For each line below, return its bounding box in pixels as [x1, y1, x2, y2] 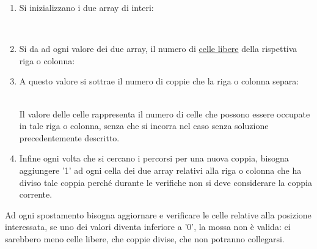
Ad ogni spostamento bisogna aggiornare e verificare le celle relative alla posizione [5, 208, 312, 221]
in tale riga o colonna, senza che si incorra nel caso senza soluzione [19, 119, 269, 132]
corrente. [19, 188, 53, 201]
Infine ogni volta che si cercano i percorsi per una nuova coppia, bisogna [19, 152, 289, 165]
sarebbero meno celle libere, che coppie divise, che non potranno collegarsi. [5, 232, 285, 245]
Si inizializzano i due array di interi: [19, 1, 154, 13]
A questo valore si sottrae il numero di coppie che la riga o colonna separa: [19, 75, 299, 87]
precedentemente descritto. [19, 131, 120, 144]
